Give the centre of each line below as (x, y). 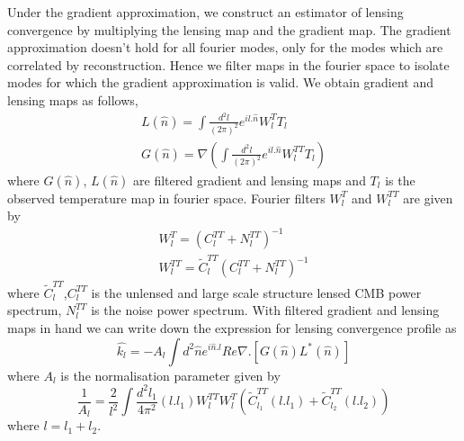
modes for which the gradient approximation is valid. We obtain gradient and (221, 82)
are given (428, 198)
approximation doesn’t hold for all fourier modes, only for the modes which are (225, 47)
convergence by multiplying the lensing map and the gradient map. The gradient (229, 29)
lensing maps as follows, (73, 99)
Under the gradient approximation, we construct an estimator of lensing (205, 12)
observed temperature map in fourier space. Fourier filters (166, 198)
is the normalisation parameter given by (170, 375)
